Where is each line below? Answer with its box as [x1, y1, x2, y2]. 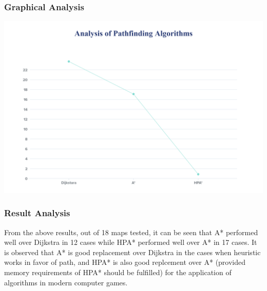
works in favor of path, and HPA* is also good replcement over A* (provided [4, 257, 246, 267]
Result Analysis [4, 206, 70, 219]
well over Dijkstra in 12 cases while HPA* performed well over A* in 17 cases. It [4, 237, 257, 247]
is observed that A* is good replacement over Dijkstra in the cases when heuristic [4, 246, 261, 257]
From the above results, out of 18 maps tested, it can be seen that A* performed [4, 226, 258, 237]
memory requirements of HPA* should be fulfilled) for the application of [4, 267, 232, 278]
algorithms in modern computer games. [4, 277, 128, 287]
